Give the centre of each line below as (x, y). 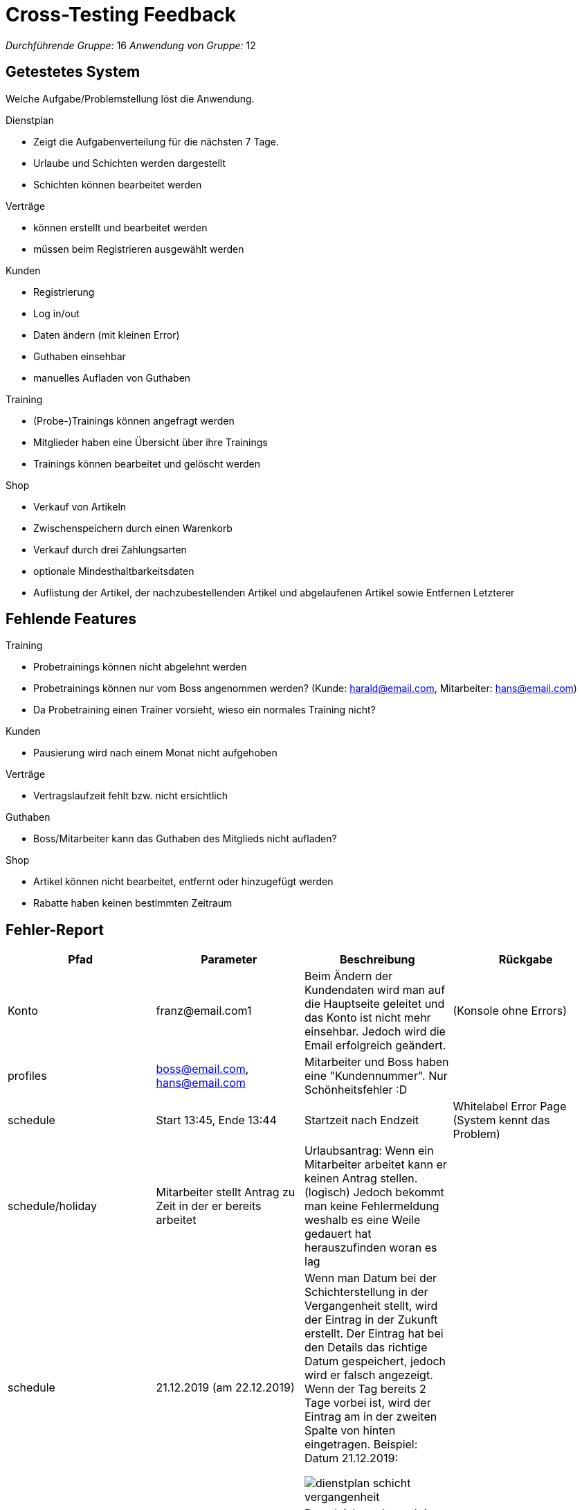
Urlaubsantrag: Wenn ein (369, 1151)
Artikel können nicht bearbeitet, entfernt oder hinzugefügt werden (183, 882)
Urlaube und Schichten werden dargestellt (130, 163)
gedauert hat (338, 1234)
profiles (27, 1076)
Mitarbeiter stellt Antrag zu (226, 1192)
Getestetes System (73, 72)
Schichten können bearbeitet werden (118, 184)
